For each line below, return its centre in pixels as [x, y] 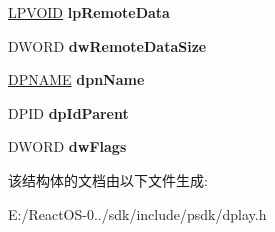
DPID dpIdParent [68, 112]
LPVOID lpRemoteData [89, 12]
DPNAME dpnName [76, 79]
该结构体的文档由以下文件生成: [108, 179]
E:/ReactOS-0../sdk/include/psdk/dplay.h [137, 213]
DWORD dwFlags [67, 146]
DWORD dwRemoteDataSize [107, 45]
